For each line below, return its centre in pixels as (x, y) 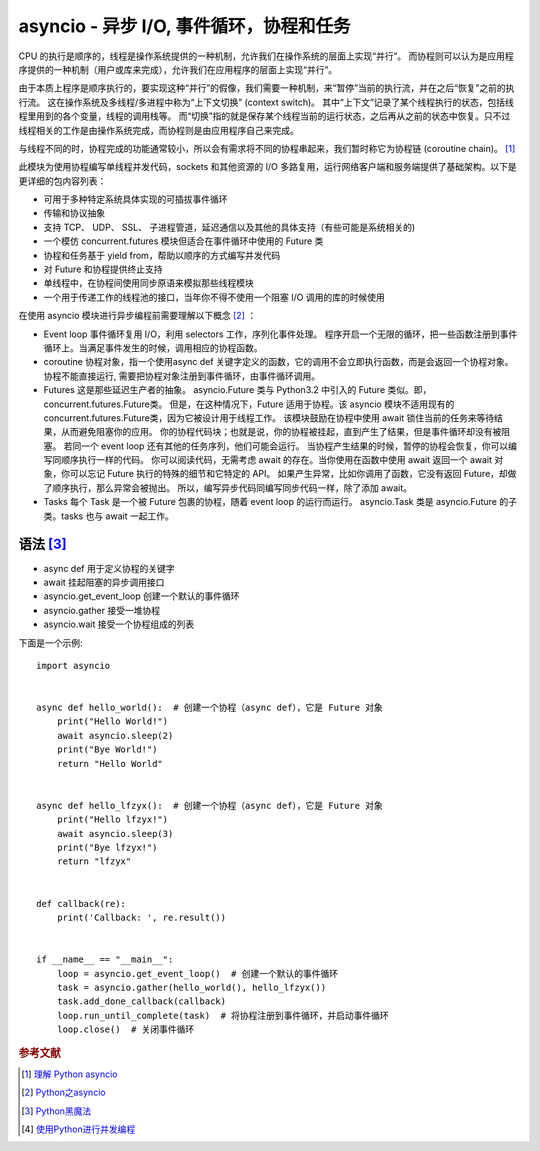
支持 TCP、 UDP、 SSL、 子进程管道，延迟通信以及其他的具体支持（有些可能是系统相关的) (229, 227)
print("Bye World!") (107, 749)
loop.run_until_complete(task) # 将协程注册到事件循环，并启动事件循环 (222, 1015)
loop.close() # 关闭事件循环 (125, 1029)
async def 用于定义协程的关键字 (109, 568)
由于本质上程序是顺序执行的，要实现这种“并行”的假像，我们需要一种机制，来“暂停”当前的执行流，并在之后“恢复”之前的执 (266, 88)
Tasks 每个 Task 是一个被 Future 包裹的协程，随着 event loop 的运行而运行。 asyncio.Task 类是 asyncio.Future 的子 (280, 502)
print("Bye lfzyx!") (107, 847)
